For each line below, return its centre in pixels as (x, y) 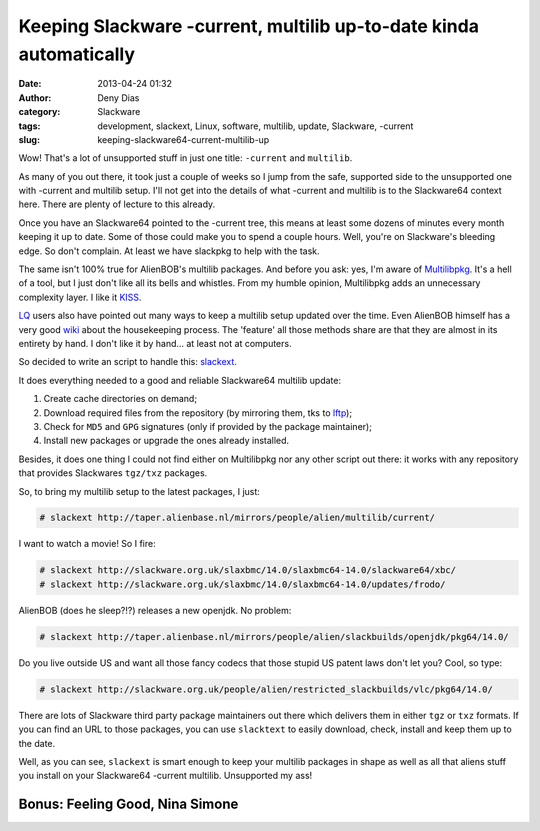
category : (39, 112)
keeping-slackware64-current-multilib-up (183, 139)
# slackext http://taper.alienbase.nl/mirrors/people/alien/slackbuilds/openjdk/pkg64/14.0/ (274, 636)
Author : (35, 97)
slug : (29, 139)
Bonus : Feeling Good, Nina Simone (128, 804)
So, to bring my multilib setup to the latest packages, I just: (139, 491)
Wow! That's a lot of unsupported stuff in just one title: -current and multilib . (185, 158)
